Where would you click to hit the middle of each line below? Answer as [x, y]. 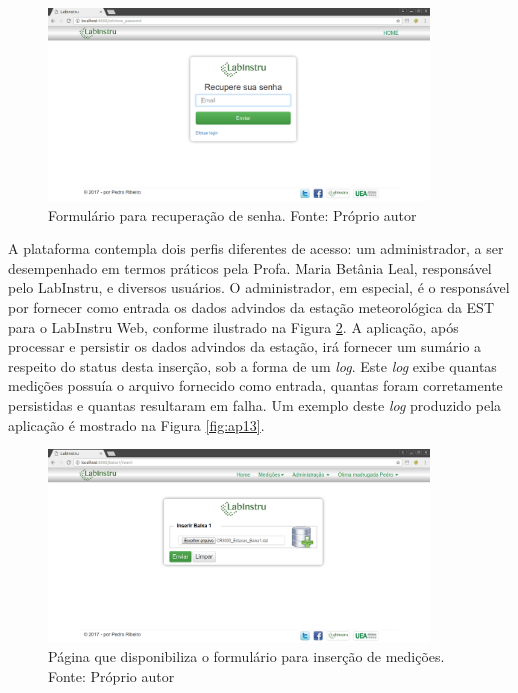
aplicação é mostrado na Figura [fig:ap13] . [136, 424]
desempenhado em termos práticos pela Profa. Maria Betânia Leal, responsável [250, 267]
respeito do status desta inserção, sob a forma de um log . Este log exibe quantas [252, 365]
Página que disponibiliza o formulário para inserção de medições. [246, 656]
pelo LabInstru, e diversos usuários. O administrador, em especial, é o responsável [259, 287]
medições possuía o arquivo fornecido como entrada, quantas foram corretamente [255, 385]
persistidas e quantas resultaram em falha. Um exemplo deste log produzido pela [255, 404]
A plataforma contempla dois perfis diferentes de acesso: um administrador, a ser [256, 248]
